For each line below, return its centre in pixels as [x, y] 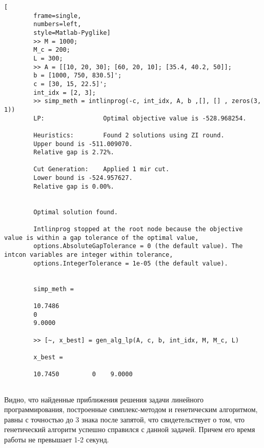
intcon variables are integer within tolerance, [89, 255]
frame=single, [57, 16]
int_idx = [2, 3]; [65, 93]
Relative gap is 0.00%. [74, 186]
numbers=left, [57, 24]
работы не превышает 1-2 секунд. [57, 439]
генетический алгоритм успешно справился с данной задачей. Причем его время [130, 429]
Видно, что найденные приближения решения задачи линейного [104, 399]
